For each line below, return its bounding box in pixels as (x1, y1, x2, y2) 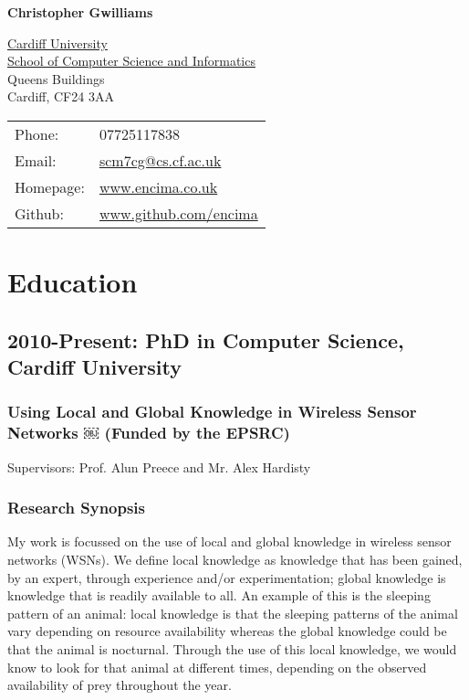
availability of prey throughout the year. (7, 675, 232, 695)
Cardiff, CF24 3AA (7, 87, 114, 106)
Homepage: (15, 175, 85, 197)
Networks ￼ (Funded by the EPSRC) (7, 421, 290, 444)
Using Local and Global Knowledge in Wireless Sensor (7, 400, 417, 423)
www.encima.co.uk (99, 175, 218, 197)
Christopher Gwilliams (7, 3, 153, 21)
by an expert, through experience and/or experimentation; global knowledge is (7, 567, 446, 587)
